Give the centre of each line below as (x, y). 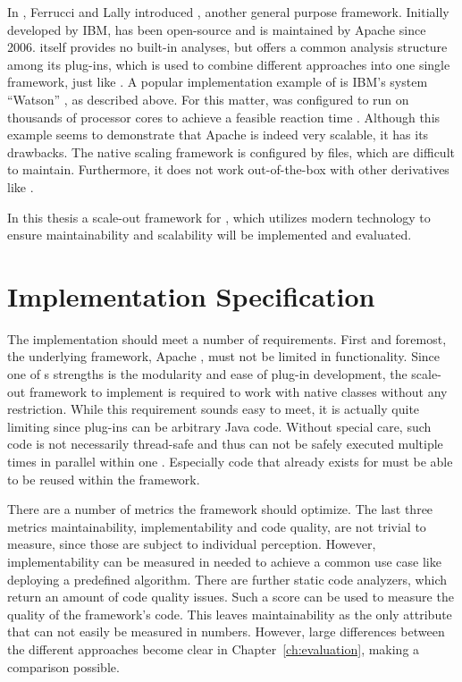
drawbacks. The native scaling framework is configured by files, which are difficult (231, 152)
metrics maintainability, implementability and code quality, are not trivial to (217, 526)
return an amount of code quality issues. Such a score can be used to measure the (231, 597)
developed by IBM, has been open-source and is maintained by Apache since (217, 29)
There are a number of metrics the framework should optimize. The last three (220, 509)
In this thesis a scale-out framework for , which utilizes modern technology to (219, 217)
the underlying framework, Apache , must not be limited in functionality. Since (224, 356)
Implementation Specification (191, 295)
